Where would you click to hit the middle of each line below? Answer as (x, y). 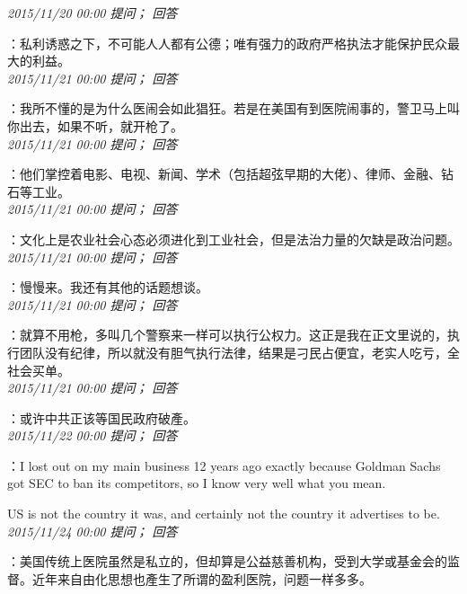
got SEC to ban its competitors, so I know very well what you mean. (197, 483)
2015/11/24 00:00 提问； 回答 (93, 531)
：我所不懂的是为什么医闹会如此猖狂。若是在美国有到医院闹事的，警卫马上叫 (233, 108)
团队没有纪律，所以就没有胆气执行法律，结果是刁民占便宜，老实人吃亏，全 (239, 352)
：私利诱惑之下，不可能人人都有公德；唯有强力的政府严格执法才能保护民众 (227, 43)
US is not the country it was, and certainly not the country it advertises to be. (224, 514)
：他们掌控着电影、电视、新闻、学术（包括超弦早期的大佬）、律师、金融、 (224, 174)
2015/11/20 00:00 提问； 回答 (93, 13)
